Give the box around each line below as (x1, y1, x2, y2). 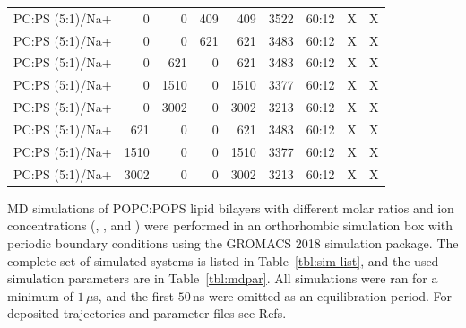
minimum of (7, 286, 73, 305)
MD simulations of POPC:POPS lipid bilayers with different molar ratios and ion (7, 198, 454, 217)
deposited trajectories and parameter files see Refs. (7, 304, 287, 323)
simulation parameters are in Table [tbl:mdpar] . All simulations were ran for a (7, 269, 438, 288)
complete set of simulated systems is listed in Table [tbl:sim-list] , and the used (7, 251, 439, 270)
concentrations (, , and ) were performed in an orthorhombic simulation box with (7, 216, 453, 235)
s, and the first (93, 286, 174, 305)
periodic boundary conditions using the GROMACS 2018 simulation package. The (7, 233, 459, 252)
